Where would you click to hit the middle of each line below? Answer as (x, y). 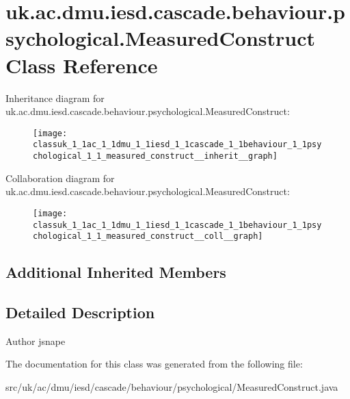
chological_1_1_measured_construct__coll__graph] (148, 236)
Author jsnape (36, 340)
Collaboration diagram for (60, 178)
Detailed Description (80, 312)
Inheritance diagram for (55, 98)
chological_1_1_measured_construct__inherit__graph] (155, 156)
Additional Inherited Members (116, 272)
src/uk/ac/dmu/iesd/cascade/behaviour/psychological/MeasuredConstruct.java (172, 386)
